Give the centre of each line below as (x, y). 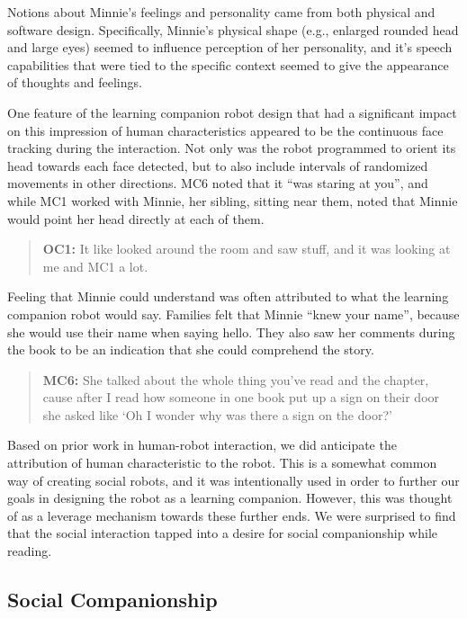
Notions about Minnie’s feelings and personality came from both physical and (221, 12)
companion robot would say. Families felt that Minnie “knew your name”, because (233, 313)
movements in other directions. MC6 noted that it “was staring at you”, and (218, 183)
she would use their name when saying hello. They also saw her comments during (231, 331)
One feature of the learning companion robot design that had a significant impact (232, 112)
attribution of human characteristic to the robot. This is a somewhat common (222, 463)
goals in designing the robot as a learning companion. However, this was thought (230, 498)
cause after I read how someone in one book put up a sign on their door (241, 397)
